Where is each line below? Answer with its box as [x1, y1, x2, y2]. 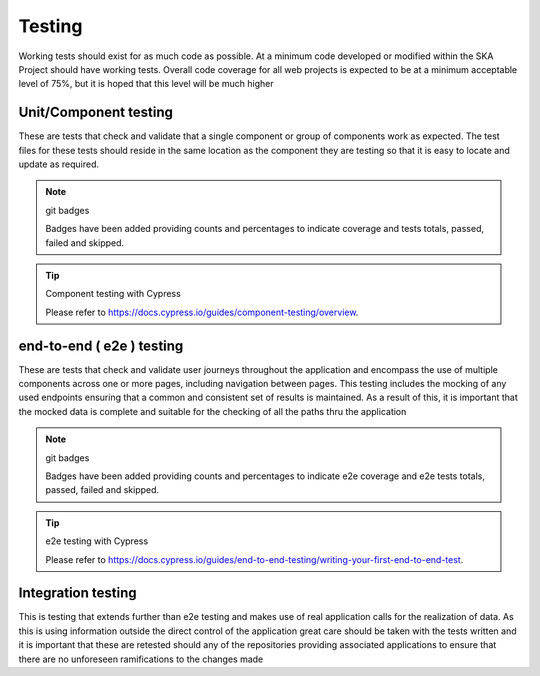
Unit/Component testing [18, 104, 174, 121]
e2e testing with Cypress [45, 535, 149, 547]
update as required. [18, 158, 100, 170]
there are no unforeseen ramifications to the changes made [18, 653, 264, 665]
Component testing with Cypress [45, 288, 182, 300]
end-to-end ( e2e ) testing [18, 337, 184, 354]
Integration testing [18, 585, 137, 602]
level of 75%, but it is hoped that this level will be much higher [18, 78, 274, 90]
